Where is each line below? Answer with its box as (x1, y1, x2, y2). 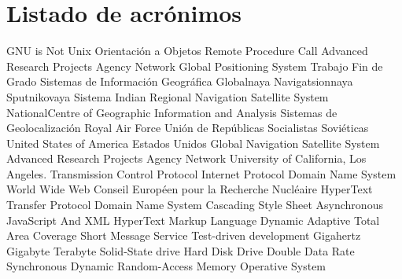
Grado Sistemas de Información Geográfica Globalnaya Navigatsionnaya (6, 73, 353, 90)
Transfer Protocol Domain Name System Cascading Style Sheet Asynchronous (6, 196, 383, 213)
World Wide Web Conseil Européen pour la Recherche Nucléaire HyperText (6, 181, 373, 197)
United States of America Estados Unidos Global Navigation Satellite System (6, 134, 380, 151)
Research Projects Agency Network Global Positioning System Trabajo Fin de (6, 57, 383, 74)
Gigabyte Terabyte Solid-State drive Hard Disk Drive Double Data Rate (6, 242, 355, 259)
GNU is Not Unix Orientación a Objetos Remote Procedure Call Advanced (6, 42, 368, 59)
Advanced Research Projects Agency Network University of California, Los (6, 150, 367, 167)
